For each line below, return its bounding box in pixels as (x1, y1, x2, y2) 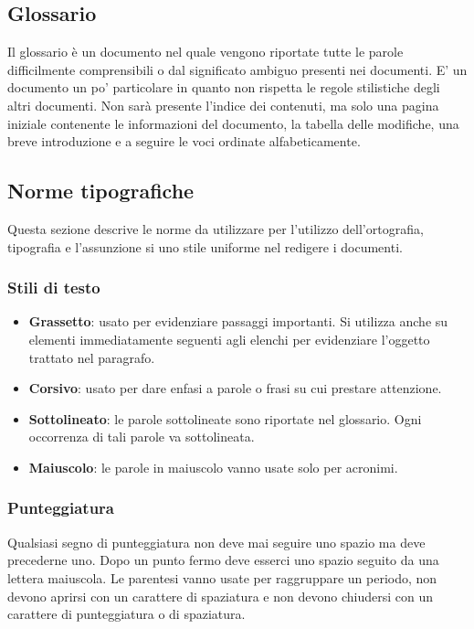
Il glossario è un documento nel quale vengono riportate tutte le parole (7, 42, 404, 61)
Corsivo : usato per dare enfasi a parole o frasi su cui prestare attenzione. (28, 378, 442, 398)
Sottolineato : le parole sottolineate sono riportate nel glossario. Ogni (28, 409, 422, 428)
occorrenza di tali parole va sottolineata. (28, 427, 255, 446)
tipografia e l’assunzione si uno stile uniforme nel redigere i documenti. (7, 237, 403, 256)
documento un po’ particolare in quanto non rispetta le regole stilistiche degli (7, 78, 440, 97)
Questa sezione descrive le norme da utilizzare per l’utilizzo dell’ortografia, (7, 219, 424, 238)
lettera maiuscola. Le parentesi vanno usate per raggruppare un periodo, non (7, 568, 437, 587)
